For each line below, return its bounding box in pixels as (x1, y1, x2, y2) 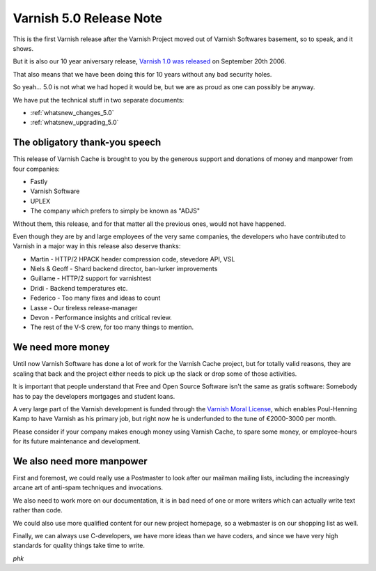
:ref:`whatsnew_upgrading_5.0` (30, 119, 119, 127)
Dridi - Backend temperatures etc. (30, 284, 128, 292)
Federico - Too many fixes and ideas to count (30, 294, 161, 303)
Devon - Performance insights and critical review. (30, 314, 172, 322)
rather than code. (13, 506, 63, 515)
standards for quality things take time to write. (13, 541, 146, 550)
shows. (13, 44, 34, 52)
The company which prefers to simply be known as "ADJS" (30, 206, 201, 215)
